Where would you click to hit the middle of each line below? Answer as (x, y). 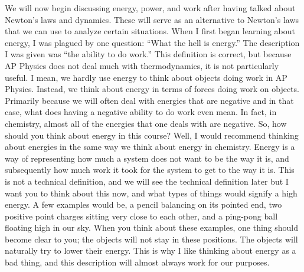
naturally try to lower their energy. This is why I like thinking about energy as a (151, 250)
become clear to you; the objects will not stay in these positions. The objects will (151, 239)
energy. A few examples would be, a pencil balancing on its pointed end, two (143, 204)
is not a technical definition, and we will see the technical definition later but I (147, 181)
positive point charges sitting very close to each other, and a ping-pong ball (141, 216)
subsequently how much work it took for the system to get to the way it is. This (150, 170)
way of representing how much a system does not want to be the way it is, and (147, 158)
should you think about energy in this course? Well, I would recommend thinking (152, 135)
